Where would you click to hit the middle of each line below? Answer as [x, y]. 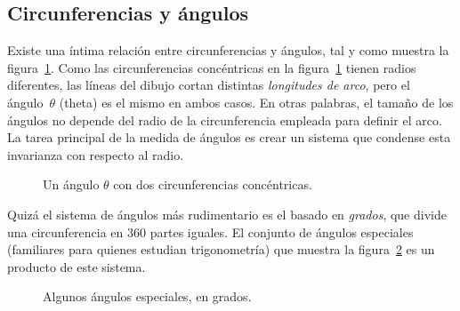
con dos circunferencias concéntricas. [213, 184]
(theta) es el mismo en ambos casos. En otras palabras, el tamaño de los [256, 102]
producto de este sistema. [77, 266]
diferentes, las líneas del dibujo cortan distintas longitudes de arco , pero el [209, 85]
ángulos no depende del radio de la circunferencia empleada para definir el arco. [225, 120]
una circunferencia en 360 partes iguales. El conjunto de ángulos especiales [210, 231]
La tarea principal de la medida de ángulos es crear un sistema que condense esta [229, 137]
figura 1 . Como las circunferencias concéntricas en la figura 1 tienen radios [212, 67]
